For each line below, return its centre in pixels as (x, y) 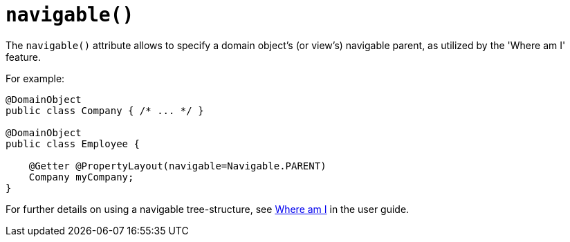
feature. (24, 57)
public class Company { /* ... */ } (105, 110)
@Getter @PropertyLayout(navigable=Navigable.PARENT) (177, 166)
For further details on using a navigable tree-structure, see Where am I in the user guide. (208, 209)
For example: (35, 78)
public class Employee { (73, 143)
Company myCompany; (81, 177)
